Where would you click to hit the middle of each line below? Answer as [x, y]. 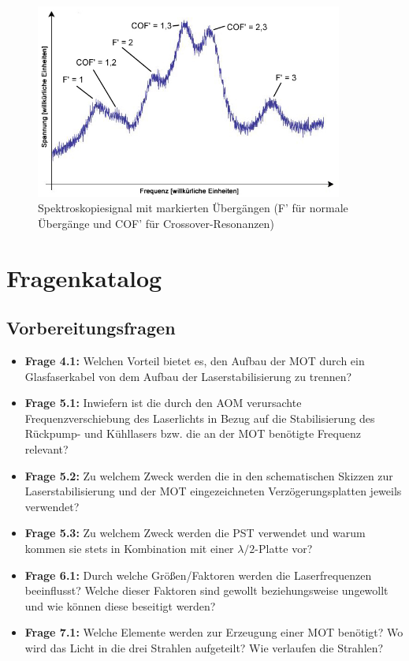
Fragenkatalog [84, 277]
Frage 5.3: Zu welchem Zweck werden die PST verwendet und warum [195, 533]
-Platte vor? [284, 548]
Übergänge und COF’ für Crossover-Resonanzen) [156, 223]
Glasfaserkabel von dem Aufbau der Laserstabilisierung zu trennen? [188, 376]
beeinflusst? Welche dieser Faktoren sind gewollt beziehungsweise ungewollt [206, 590]
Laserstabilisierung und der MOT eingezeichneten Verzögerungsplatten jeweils [213, 491]
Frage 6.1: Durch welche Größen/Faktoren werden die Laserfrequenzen [198, 575]
